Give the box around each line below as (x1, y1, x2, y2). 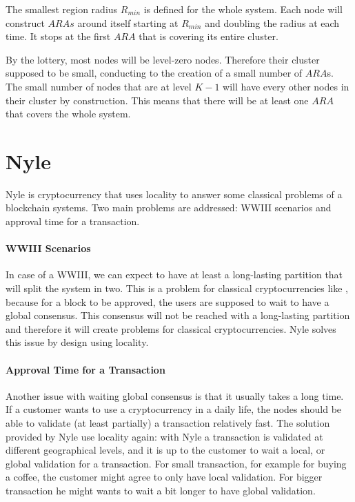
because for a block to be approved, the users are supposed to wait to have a (6, 294, 329, 309)
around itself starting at (77, 15, 179, 30)
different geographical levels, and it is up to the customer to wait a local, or (6, 443, 325, 457)
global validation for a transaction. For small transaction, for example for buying (6, 456, 347, 470)
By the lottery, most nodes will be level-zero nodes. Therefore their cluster (6, 52, 320, 66)
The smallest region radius (6, 2, 118, 16)
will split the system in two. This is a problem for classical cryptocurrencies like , (6, 281, 348, 296)
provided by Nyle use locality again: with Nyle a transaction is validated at (6, 429, 323, 443)
